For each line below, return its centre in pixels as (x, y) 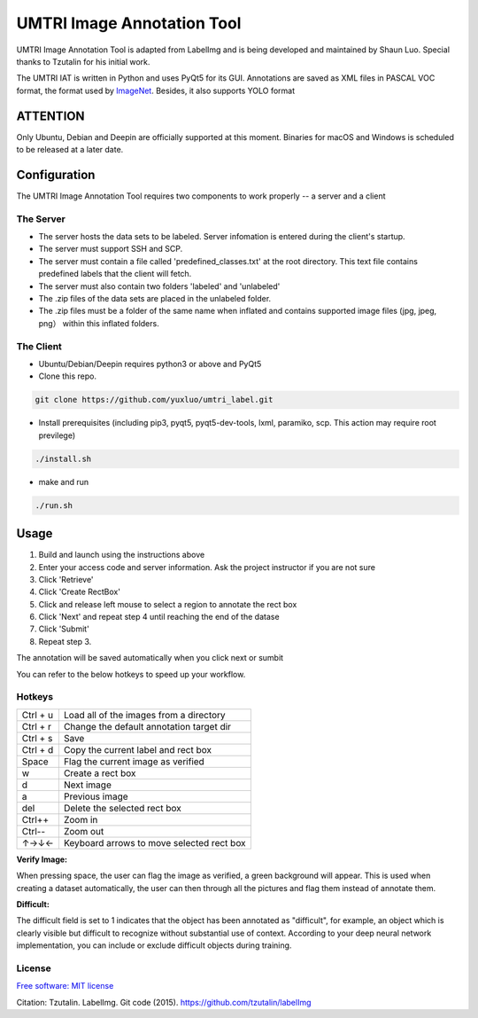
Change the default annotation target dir (147, 726)
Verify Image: (42, 859)
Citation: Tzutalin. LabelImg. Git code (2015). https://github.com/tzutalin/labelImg (164, 1002)
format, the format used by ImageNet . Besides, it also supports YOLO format (156, 90)
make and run (64, 482)
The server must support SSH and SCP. (111, 249)
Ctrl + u (37, 715)
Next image (88, 785)
